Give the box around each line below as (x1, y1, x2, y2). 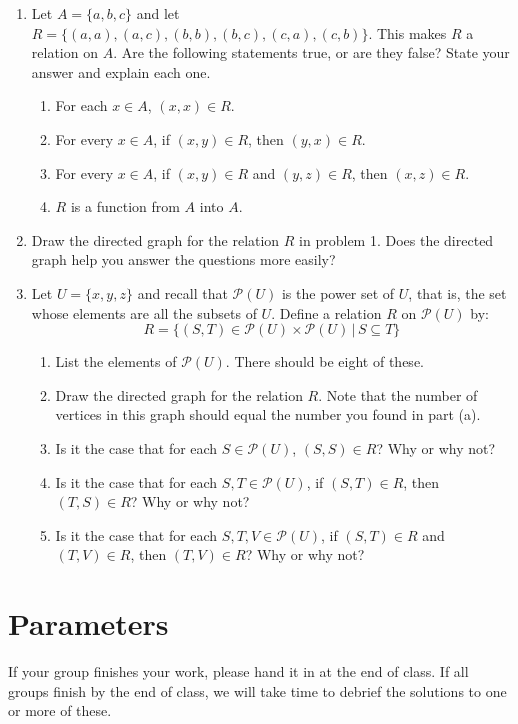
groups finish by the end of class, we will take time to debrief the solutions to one (8, 680, 507, 701)
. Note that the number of (318, 384, 478, 405)
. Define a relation (271, 302, 382, 323)
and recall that (137, 282, 228, 303)
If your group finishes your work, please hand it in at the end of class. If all (8, 661, 469, 681)
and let (136, 3, 180, 23)
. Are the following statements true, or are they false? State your (113, 42, 510, 63)
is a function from (70, 196, 180, 217)
